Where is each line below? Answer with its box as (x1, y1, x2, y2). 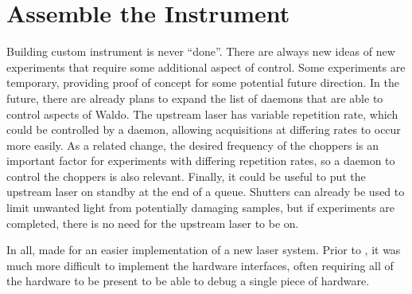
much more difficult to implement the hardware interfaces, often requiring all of (6, 257, 394, 273)
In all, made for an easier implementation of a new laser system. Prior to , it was (6, 241, 401, 258)
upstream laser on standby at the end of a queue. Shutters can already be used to (6, 183, 405, 200)
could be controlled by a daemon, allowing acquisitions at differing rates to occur (6, 121, 401, 138)
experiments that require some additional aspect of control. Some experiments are (6, 58, 406, 75)
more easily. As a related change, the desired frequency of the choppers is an (6, 136, 379, 153)
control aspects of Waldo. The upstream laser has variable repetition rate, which (6, 105, 398, 122)
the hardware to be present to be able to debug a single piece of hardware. (6, 272, 370, 289)
